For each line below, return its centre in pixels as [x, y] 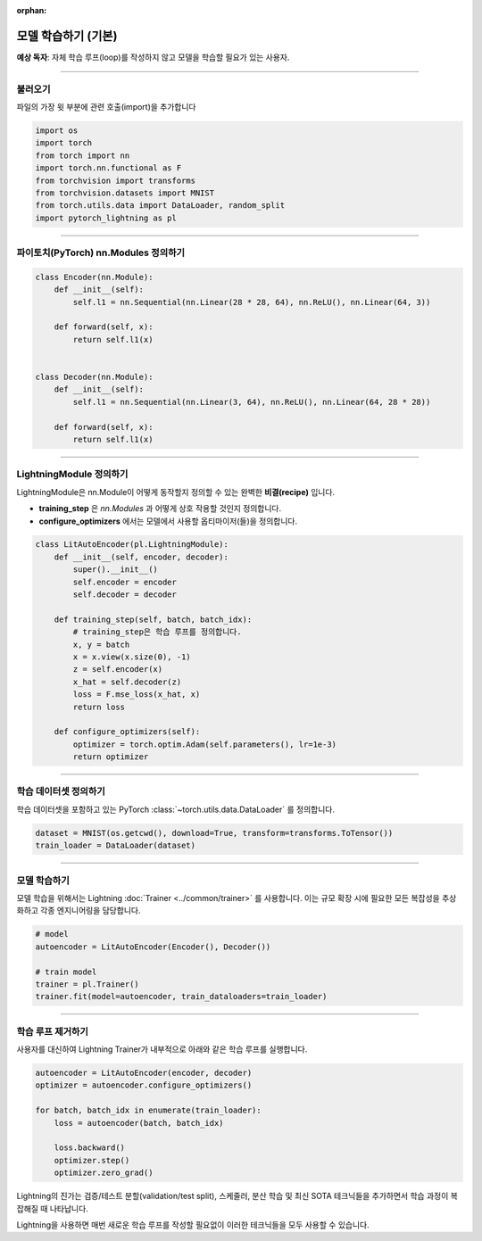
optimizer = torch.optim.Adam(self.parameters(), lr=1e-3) [205, 744]
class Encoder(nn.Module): [94, 277]
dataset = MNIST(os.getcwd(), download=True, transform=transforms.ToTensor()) [214, 833]
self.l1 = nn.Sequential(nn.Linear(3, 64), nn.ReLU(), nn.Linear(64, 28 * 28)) [252, 402]
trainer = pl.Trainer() [87, 984]
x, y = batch [101, 644]
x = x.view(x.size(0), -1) [132, 657]
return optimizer [111, 757]
